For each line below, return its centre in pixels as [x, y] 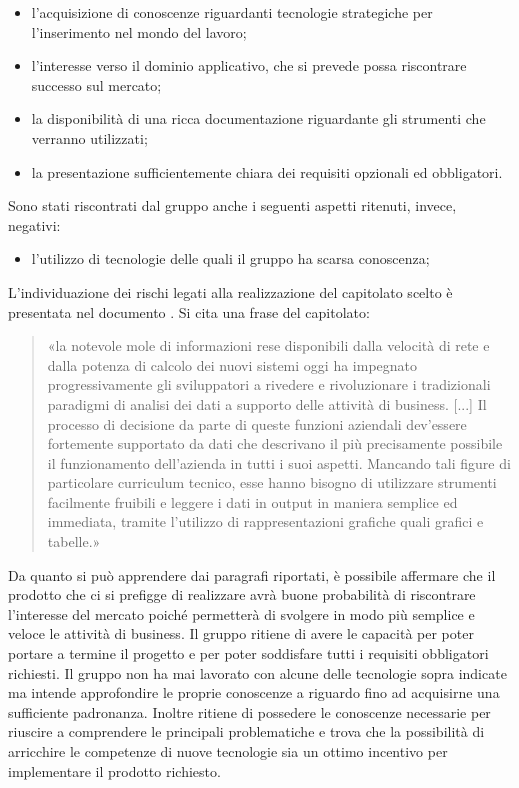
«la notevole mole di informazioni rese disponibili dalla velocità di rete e [268, 345]
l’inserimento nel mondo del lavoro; [139, 31]
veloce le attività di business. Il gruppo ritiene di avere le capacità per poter [241, 633]
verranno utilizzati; [89, 137]
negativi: [34, 224]
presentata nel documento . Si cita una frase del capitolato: [189, 311]
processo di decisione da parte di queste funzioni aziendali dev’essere [257, 423]
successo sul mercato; [96, 84]
